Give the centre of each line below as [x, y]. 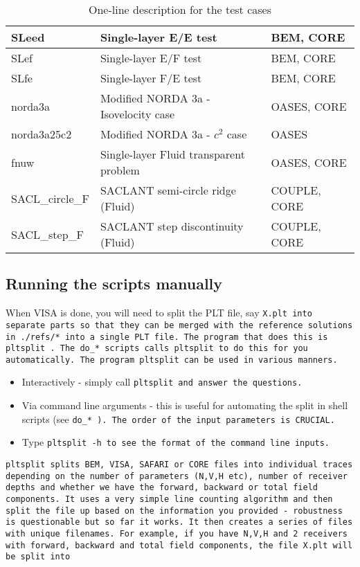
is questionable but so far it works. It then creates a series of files [179, 522]
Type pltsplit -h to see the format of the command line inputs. [176, 442]
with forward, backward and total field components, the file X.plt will [179, 545]
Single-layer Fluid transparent [172, 154]
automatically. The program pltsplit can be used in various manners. [172, 360]
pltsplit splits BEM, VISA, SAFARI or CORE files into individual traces [179, 465]
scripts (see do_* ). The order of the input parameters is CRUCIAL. [178, 418]
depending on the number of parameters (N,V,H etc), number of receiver [177, 476]
